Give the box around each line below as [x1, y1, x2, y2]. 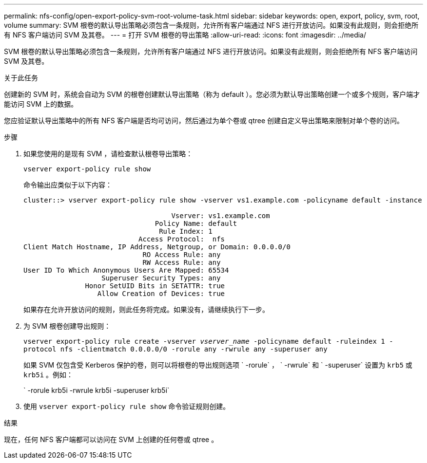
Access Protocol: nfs [138, 235, 225, 243]
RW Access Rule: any [142, 259, 221, 266]
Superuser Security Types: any [101, 274, 221, 282]
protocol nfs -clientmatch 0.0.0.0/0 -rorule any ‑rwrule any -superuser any [23, 345, 328, 353]
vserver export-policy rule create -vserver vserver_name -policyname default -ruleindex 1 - [23, 337, 393, 345]
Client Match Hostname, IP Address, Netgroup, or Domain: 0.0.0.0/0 [23, 243, 291, 251]
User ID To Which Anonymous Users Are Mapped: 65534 [23, 266, 229, 274]
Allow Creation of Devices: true [97, 290, 225, 297]
